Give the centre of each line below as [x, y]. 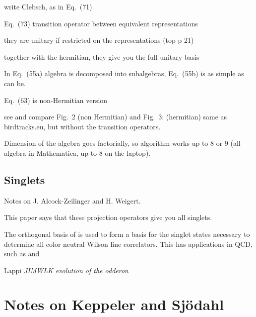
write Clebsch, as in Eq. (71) [48, 6]
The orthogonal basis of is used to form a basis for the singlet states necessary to [127, 234]
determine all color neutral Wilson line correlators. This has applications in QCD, [128, 244]
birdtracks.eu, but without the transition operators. [82, 126]
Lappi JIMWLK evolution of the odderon [66, 270]
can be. [15, 83]
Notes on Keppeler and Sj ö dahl [114, 304]
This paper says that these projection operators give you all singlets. [108, 217]
